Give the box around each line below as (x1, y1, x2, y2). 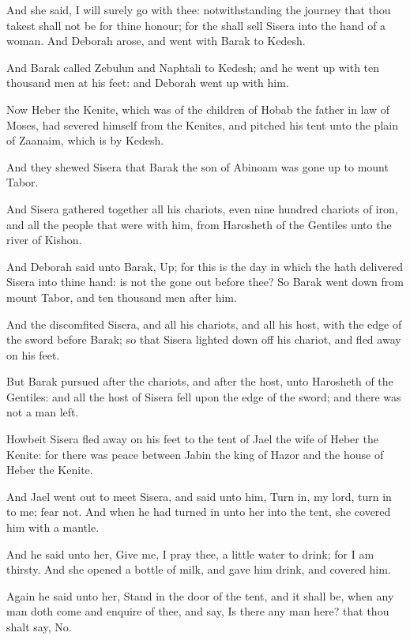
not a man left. (6, 404, 79, 420)
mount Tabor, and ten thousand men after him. (6, 288, 237, 305)
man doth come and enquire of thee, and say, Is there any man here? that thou (6, 603, 389, 619)
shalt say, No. (6, 619, 72, 634)
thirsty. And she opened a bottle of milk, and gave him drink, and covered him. (6, 561, 391, 578)
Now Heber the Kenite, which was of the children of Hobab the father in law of (6, 100, 390, 117)
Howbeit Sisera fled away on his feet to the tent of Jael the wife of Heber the (6, 431, 378, 447)
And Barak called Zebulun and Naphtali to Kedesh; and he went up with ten (6, 58, 380, 75)
